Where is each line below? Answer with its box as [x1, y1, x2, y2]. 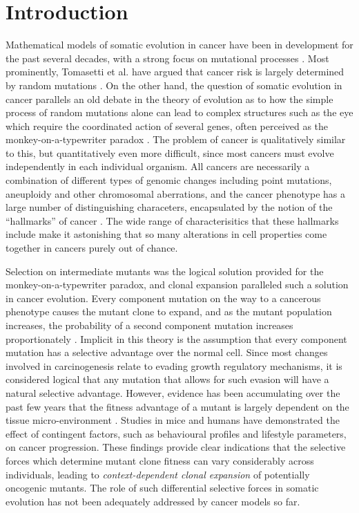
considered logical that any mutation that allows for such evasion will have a [6, 372, 329, 386]
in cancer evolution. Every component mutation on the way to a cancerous [6, 290, 321, 305]
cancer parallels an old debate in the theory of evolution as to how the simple [6, 91, 333, 106]
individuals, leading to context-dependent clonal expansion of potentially [6, 467, 310, 481]
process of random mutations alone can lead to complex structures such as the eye [6, 105, 353, 120]
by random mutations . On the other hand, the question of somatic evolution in [6, 77, 342, 92]
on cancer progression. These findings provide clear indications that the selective [6, 440, 346, 454]
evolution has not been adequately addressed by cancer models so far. [6, 494, 300, 508]
